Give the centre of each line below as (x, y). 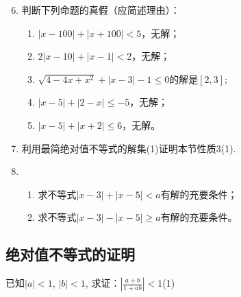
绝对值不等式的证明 (70, 254)
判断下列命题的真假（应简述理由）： (101, 10)
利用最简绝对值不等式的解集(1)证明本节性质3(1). (129, 148)
